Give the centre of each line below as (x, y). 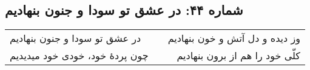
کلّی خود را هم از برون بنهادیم (238, 56)
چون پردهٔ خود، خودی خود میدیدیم (79, 56)
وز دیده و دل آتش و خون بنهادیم (234, 38)
